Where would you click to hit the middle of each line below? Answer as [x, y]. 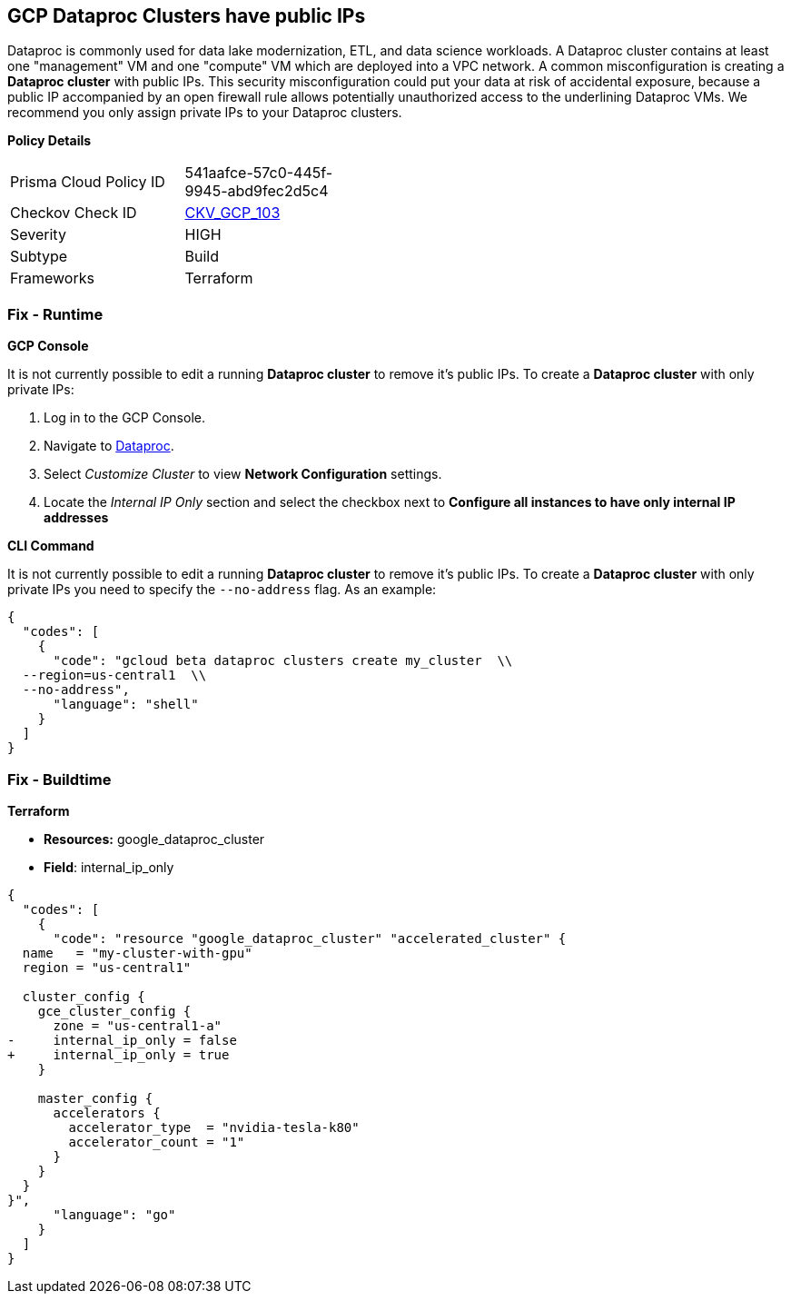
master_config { [95, 1098]
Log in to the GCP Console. [124, 418]
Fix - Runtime [55, 314]
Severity [38, 235]
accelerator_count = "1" [157, 1142]
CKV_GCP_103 [232, 213]
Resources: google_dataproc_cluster [154, 839]
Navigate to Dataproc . [109, 446]
